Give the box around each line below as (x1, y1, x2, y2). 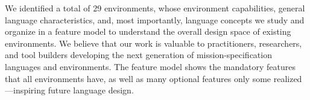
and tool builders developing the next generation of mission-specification (5, 49, 272, 61)
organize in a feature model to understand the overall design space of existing (5, 25, 291, 38)
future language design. (48, 84, 134, 96)
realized (273, 72, 302, 84)
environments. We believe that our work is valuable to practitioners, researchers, (5, 37, 302, 49)
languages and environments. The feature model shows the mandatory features (5, 60, 296, 72)
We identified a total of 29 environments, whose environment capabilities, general (5, 2, 305, 14)
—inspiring (5, 84, 46, 96)
